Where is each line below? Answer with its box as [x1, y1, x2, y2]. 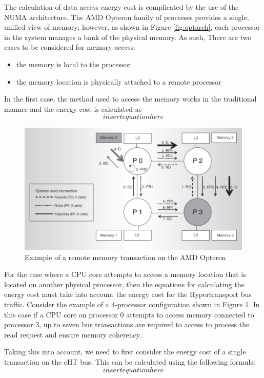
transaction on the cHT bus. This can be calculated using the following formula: [4, 356, 256, 367]
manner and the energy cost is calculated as [4, 103, 142, 114]
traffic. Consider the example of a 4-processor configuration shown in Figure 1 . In [4, 299, 260, 309]
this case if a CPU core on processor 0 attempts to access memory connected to [4, 309, 254, 320]
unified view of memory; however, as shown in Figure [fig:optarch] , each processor [4, 22, 260, 32]
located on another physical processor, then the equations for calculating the [4, 278, 245, 289]
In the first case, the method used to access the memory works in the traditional [4, 93, 257, 104]
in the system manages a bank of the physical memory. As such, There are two [4, 31, 252, 42]
